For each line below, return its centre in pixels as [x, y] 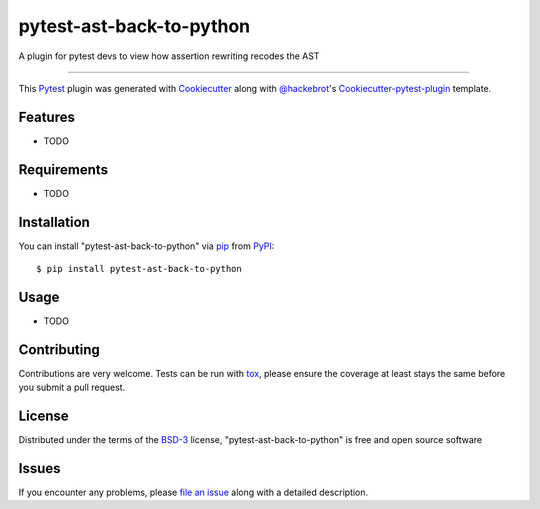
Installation [54, 221]
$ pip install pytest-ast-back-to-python [139, 269]
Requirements [63, 169]
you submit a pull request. [72, 387]
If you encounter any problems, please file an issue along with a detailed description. [193, 492]
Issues [39, 468]
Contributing [59, 349]
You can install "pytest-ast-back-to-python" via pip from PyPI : [146, 246]
